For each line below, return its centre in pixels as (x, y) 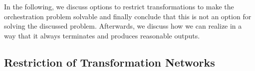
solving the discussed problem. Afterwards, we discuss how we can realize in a (123, 26)
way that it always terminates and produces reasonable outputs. (102, 35)
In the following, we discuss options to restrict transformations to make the (119, 6)
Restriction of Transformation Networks (110, 62)
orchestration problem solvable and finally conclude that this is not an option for (128, 16)
